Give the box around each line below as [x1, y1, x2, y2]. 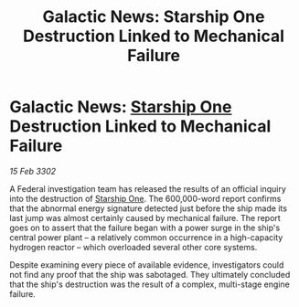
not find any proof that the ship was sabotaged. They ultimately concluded [9, 269, 291, 280]
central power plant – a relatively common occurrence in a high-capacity [9, 231, 283, 243]
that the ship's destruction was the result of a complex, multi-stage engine [9, 279, 290, 290]
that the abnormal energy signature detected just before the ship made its [9, 203, 288, 214]
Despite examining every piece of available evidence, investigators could [9, 259, 284, 270]
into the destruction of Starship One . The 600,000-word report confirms [9, 193, 282, 204]
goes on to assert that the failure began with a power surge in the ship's [9, 222, 281, 233]
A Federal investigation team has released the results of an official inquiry [9, 183, 286, 194]
